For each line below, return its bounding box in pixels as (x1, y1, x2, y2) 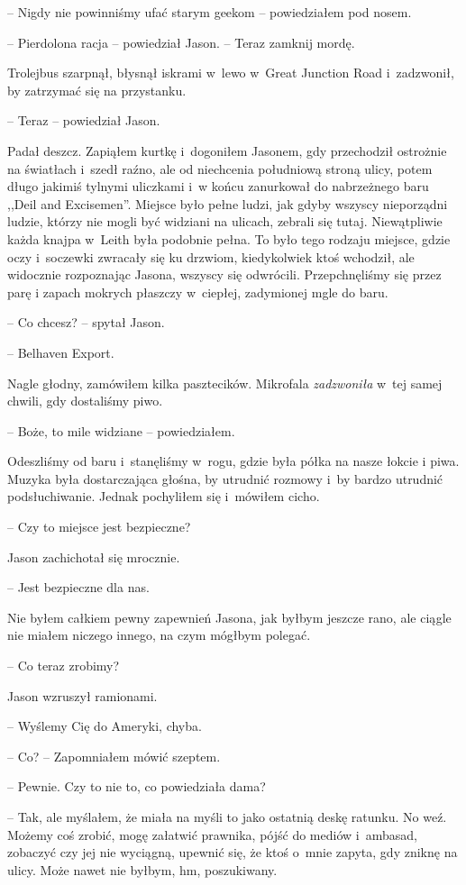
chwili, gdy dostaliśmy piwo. (7, 391, 163, 410)
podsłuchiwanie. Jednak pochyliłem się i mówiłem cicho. (7, 487, 320, 506)
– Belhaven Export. (7, 342, 114, 361)
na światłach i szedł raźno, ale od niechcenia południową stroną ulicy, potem (7, 159, 433, 178)
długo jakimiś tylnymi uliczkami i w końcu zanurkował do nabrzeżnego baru (7, 177, 429, 196)
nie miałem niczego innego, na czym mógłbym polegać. (7, 625, 311, 644)
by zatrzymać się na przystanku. (7, 80, 187, 99)
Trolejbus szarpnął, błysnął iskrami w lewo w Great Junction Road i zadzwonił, (7, 63, 454, 82)
